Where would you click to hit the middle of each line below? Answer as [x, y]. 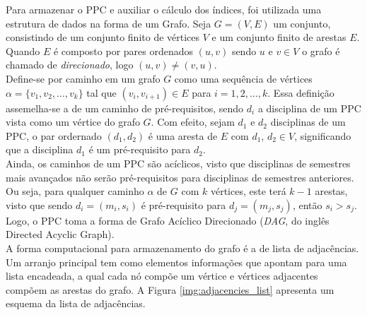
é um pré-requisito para [140, 149]
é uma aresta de [183, 135]
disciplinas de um [308, 122]
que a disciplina [40, 149]
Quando [23, 50]
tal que [101, 92]
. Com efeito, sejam [193, 122]
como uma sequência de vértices [243, 78]
